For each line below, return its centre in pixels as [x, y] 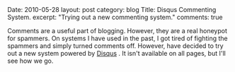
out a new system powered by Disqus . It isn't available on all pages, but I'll [117, 53]
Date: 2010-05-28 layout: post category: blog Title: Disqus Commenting [112, 10]
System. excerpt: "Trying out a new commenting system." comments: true [115, 17]
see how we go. [30, 61]
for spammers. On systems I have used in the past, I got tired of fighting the [117, 38]
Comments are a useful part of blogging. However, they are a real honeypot [117, 31]
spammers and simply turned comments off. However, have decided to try [116, 46]
